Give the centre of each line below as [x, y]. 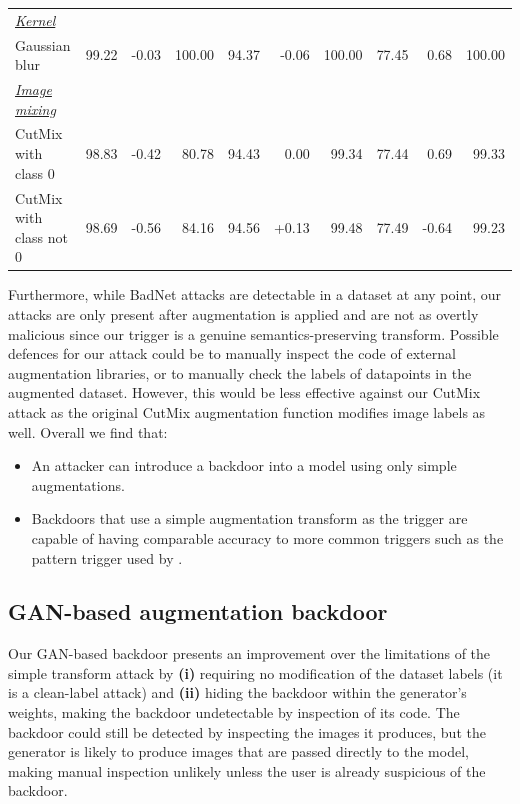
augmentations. [78, 484]
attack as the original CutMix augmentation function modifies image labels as [247, 411]
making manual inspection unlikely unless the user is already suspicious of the [247, 770]
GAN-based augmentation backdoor [198, 611]
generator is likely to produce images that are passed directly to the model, [238, 751]
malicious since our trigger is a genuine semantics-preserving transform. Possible [253, 333]
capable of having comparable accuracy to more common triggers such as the [267, 537]
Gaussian [43, 44]
